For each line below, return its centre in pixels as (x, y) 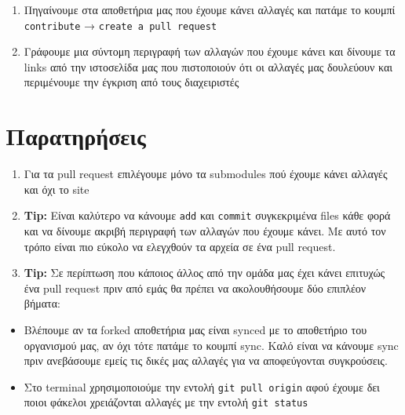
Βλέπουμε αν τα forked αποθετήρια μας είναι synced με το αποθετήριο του (195, 329)
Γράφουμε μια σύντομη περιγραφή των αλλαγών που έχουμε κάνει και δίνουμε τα (210, 51)
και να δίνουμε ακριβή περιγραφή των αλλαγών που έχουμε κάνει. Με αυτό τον (205, 231)
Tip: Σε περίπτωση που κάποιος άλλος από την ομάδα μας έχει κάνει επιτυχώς (204, 273)
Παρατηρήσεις (76, 136)
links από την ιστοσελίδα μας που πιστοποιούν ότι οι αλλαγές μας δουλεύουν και (208, 66)
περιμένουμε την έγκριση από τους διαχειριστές (131, 82)
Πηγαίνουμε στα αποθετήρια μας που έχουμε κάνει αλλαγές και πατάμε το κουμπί (210, 9)
